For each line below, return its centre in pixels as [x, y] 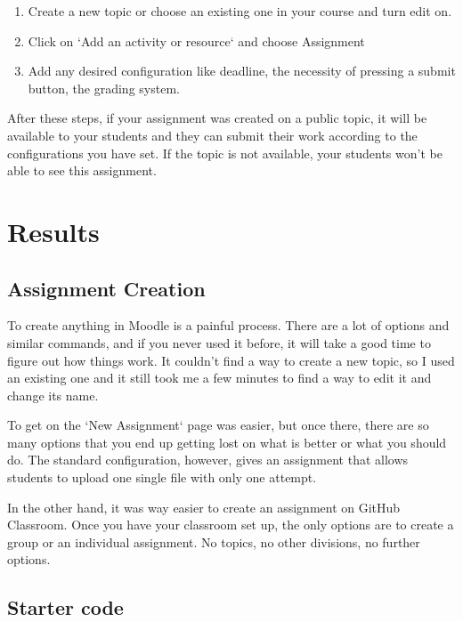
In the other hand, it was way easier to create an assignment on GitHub [204, 507]
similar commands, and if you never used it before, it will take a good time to [219, 342]
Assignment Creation [106, 288]
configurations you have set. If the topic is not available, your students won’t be [225, 153]
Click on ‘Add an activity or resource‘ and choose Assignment [196, 40]
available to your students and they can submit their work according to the [212, 135]
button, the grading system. [104, 88]
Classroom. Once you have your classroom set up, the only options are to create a [231, 525]
